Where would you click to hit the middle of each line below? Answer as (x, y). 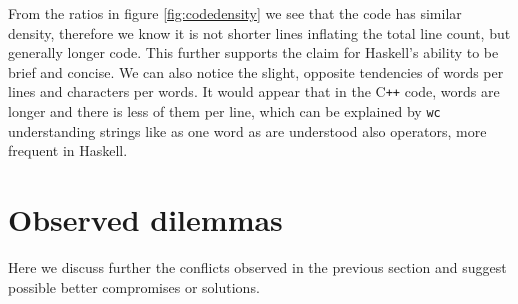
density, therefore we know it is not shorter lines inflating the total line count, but (259, 32)
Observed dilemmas (145, 219)
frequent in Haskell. (68, 150)
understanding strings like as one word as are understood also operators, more (247, 130)
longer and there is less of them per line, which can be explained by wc (224, 111)
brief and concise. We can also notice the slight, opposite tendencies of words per (256, 71)
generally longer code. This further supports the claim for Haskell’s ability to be (253, 52)
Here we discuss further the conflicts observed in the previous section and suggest (257, 267)
